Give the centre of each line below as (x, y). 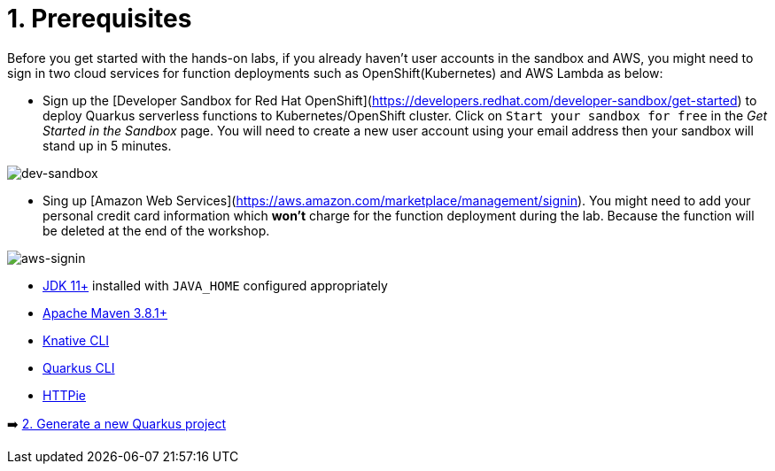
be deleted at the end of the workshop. (156, 230)
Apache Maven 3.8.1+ (105, 313)
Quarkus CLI (79, 367)
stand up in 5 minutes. (107, 145)
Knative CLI (76, 340)
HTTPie (64, 395)
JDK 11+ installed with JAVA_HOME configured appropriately (215, 285)
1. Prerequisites (100, 19)
